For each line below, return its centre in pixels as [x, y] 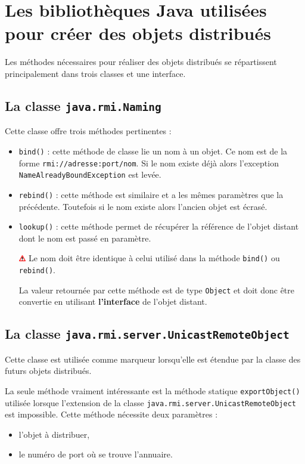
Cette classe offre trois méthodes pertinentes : [88, 131]
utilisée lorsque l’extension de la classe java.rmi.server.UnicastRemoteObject [150, 402]
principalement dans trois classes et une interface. [95, 73]
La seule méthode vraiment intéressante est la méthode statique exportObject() [152, 390]
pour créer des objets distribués [138, 33]
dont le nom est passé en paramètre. [85, 238]
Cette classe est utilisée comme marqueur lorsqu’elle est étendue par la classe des [153, 359]
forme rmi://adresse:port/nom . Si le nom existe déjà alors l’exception [149, 163]
